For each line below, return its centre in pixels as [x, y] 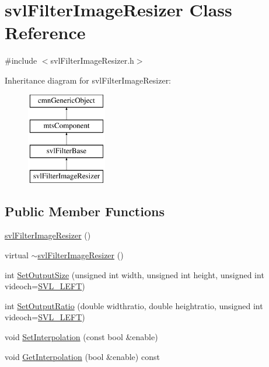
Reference [45, 32]
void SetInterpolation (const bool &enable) [81, 337]
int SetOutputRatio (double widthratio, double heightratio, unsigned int [134, 305]
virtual [17, 255]
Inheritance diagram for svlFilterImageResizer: [88, 80]
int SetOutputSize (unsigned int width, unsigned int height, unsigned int [134, 274]
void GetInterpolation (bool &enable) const [82, 356]
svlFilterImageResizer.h [92, 60]
